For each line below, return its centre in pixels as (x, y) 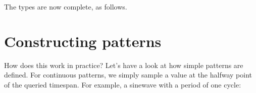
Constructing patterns (83, 41)
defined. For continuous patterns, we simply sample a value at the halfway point (128, 75)
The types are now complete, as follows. (66, 6)
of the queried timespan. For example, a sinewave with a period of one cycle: (123, 84)
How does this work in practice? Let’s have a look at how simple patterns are (124, 65)
